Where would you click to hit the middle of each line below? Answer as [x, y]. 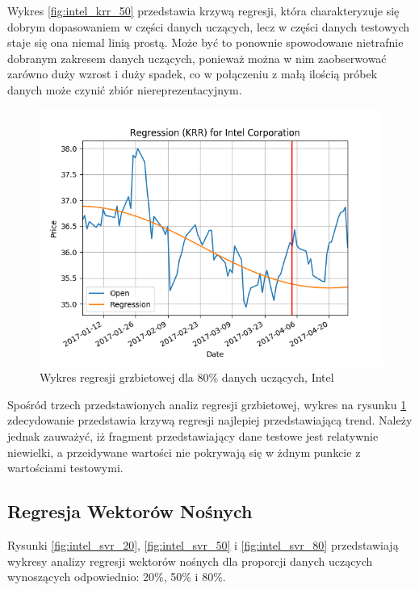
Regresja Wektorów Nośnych [130, 511]
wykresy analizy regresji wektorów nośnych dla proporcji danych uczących [190, 561]
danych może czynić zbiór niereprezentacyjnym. [125, 89]
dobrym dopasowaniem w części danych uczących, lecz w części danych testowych [209, 26]
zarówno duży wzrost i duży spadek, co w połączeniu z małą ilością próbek [193, 74]
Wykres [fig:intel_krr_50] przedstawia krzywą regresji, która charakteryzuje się [203, 10]
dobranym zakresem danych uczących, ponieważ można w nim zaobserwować [197, 58]
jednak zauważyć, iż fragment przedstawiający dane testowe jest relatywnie [193, 435]
